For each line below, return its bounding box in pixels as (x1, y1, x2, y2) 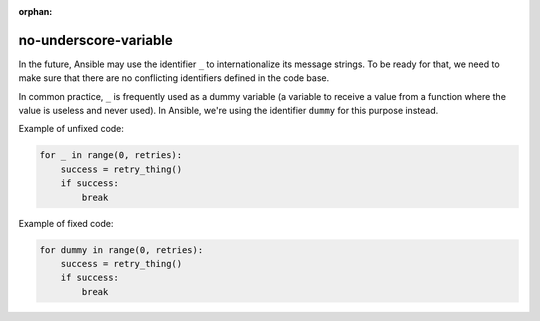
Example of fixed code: (18, 217, 114, 229)
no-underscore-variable (18, 31, 174, 49)
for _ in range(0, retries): (39, 150, 183, 161)
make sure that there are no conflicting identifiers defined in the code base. (18, 72, 330, 84)
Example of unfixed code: (18, 123, 125, 135)
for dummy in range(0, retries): (39, 244, 204, 255)
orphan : (18, 6, 53, 17)
